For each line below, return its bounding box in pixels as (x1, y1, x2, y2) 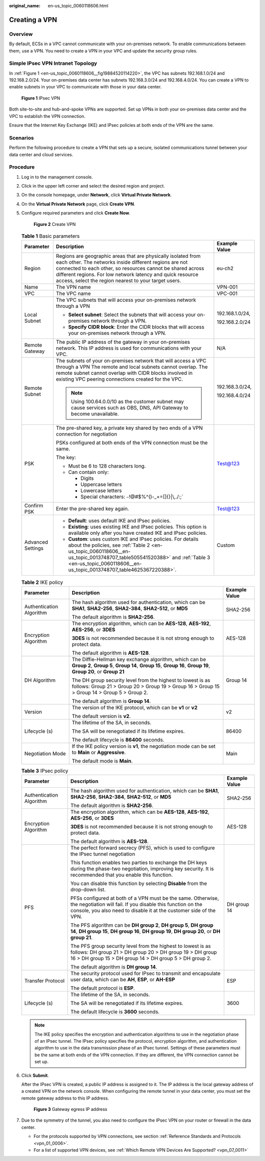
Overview (9, 30, 33, 37)
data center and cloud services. (9, 151, 74, 157)
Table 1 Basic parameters (21, 233, 80, 240)
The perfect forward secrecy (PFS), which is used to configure (70, 845, 215, 852)
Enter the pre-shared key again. (55, 505, 130, 512)
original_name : (9, 3, 41, 8)
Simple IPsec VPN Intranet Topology (9, 60, 98, 67)
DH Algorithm (24, 677, 56, 684)
